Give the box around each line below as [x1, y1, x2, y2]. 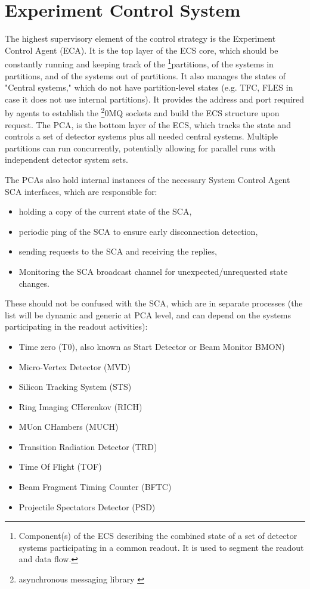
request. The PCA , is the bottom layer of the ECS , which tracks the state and [5, 118, 291, 131]
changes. [18, 277, 49, 289]
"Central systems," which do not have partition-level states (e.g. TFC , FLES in [5, 81, 293, 94]
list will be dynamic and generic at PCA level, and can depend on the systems [5, 308, 292, 321]
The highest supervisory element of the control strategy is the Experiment [5, 32, 276, 45]
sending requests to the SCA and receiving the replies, [18, 245, 217, 258]
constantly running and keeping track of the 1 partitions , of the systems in [5, 56, 274, 70]
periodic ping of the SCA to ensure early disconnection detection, [18, 225, 258, 237]
